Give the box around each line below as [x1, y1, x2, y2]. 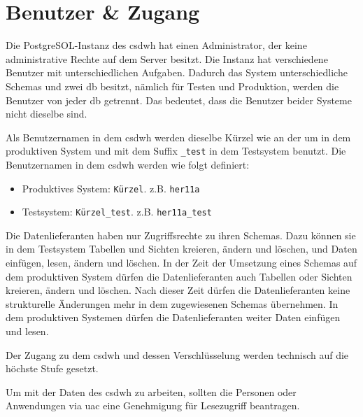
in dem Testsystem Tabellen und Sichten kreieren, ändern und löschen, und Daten [6, 241, 357, 256]
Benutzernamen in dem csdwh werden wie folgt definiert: [6, 157, 250, 171]
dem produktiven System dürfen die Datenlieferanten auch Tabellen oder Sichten [6, 269, 353, 283]
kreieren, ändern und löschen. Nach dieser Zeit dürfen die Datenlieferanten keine [6, 283, 350, 297]
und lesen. [6, 324, 49, 338]
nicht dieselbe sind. [6, 106, 87, 121]
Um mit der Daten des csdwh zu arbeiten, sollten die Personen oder [6, 384, 297, 399]
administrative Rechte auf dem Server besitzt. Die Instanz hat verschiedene [6, 51, 328, 66]
